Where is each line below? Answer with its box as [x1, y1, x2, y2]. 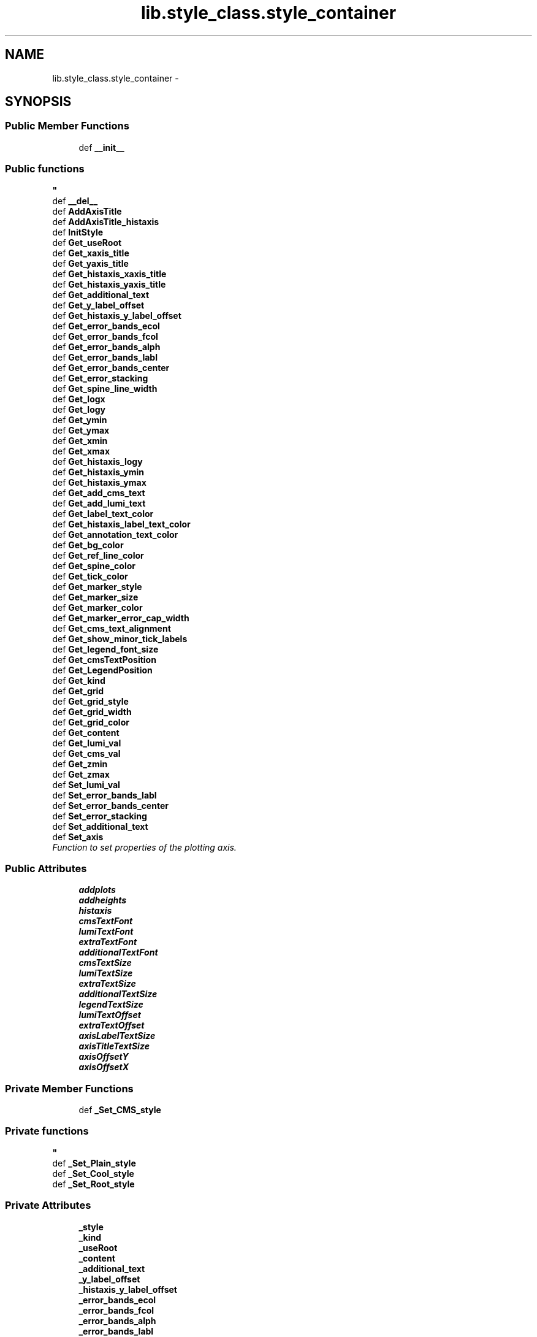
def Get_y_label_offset [52, 299, 145, 310]
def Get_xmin [52, 435, 108, 446]
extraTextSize [78, 978, 136, 989]
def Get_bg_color [52, 539, 124, 550]
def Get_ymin [52, 414, 107, 425]
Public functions [5, 163, 85, 175]
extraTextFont [78, 937, 137, 948]
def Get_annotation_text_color [52, 529, 178, 540]
